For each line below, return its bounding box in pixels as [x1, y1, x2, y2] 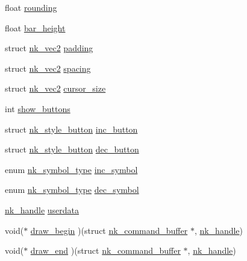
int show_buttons [5, 102, 70, 115]
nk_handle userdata [5, 203, 80, 216]
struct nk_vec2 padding [5, 42, 93, 54]
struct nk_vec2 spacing [5, 61, 91, 74]
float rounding [5, 1, 57, 13]
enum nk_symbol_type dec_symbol [5, 183, 139, 196]
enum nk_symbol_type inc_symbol [5, 163, 138, 175]
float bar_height [5, 21, 66, 34]
